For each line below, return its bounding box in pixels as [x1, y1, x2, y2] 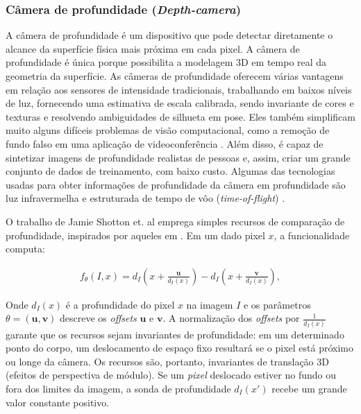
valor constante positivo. [6, 395, 110, 409]
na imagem [186, 297, 233, 311]
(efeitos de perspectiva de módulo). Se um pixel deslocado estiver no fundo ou [6, 368, 336, 382]
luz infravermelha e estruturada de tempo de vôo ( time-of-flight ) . [6, 191, 285, 205]
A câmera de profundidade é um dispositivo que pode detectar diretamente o [6, 28, 333, 42]
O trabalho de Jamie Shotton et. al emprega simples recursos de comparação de [6, 214, 345, 228]
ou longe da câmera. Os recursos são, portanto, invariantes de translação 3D [6, 354, 329, 368]
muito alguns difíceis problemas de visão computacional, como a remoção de [6, 123, 330, 137]
